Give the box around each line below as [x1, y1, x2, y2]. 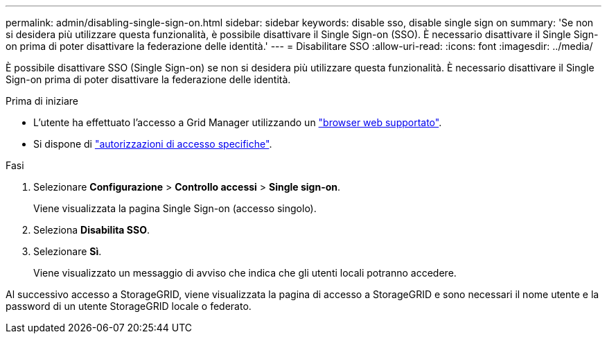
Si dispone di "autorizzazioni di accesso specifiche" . [33, 138, 272, 150]
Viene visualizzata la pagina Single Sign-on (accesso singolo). [33, 202, 317, 214]
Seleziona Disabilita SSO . [33, 224, 150, 236]
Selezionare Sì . [33, 245, 102, 257]
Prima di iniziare [6, 95, 78, 107]
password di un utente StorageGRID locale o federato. [6, 300, 252, 312]
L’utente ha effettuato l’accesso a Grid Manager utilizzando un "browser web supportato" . [33, 116, 442, 128]
